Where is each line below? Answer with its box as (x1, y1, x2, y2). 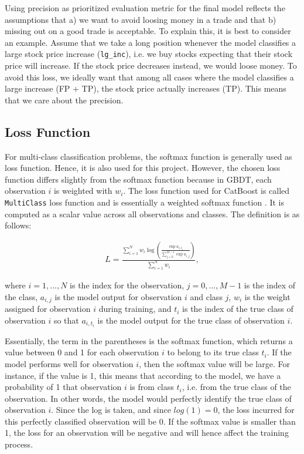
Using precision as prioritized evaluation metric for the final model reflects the (5, 2, 285, 14)
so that (53, 314, 79, 326)
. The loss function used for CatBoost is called (123, 184, 290, 197)
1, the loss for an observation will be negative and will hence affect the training (5, 426, 289, 439)
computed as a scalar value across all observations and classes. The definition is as (5, 207, 300, 220)
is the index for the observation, (70, 279, 185, 291)
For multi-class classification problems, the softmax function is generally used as (5, 150, 292, 162)
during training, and (98, 302, 172, 315)
